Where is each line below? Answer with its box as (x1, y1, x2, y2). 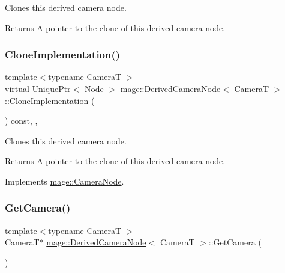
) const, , (5, 114, 38, 127)
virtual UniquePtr (5, 82, 71, 94)
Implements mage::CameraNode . (5, 174, 124, 187)
